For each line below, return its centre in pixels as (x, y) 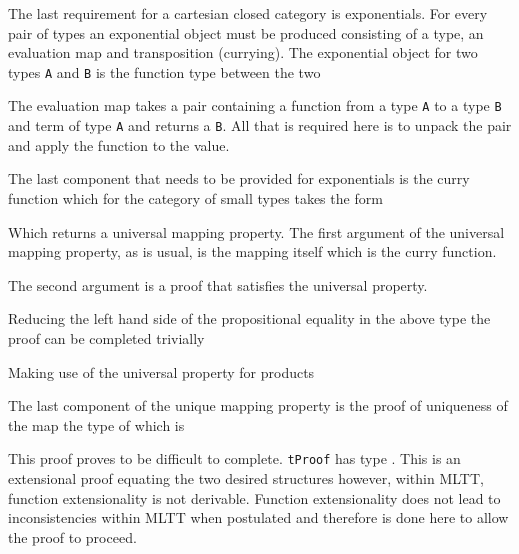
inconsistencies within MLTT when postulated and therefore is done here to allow (258, 517)
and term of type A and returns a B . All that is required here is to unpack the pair (260, 125)
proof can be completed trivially (106, 337)
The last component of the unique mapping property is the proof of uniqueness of (258, 405)
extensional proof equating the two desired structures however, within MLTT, (246, 477)
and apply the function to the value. (119, 144)
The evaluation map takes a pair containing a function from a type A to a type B (255, 105)
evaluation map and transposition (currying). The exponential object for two (243, 52)
